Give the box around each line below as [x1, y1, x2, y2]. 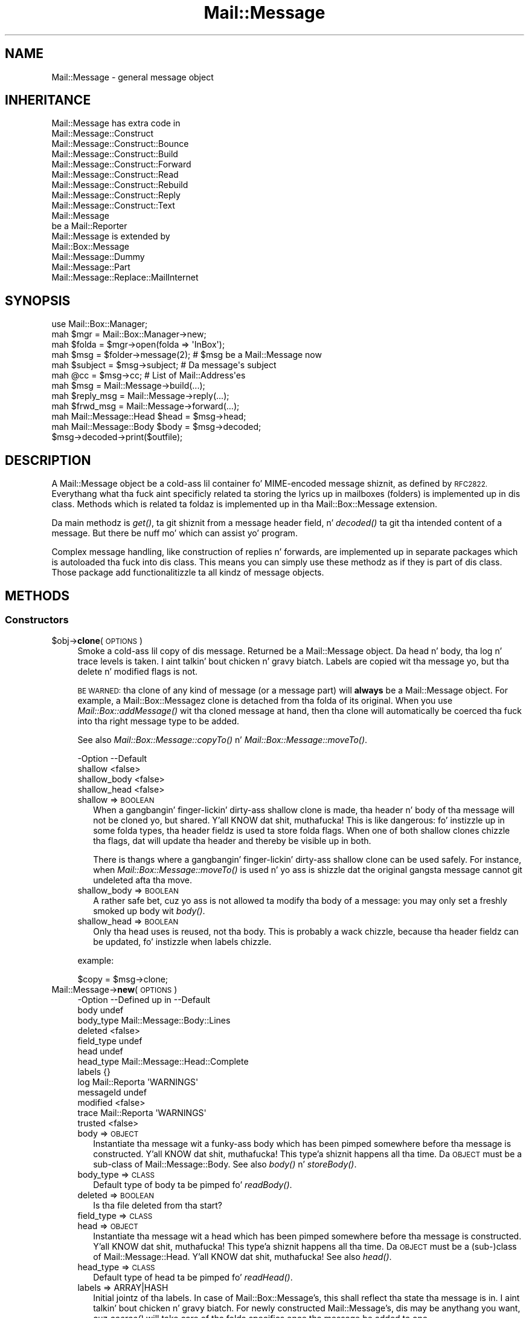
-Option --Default [77, 753, 147, 764]
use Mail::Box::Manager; [51, 319, 148, 329]
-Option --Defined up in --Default [77, 995, 211, 1005]
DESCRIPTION [5, 452, 91, 468]
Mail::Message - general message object [51, 71, 214, 82]
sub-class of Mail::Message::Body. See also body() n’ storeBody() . [93, 1159, 357, 1170]
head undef [77, 1046, 123, 1057]
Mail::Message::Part [51, 262, 130, 273]
